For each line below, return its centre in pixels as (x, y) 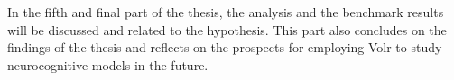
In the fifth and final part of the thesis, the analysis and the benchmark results (226, 12)
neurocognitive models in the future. (108, 64)
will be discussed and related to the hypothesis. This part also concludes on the (227, 29)
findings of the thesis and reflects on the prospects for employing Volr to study (225, 47)
